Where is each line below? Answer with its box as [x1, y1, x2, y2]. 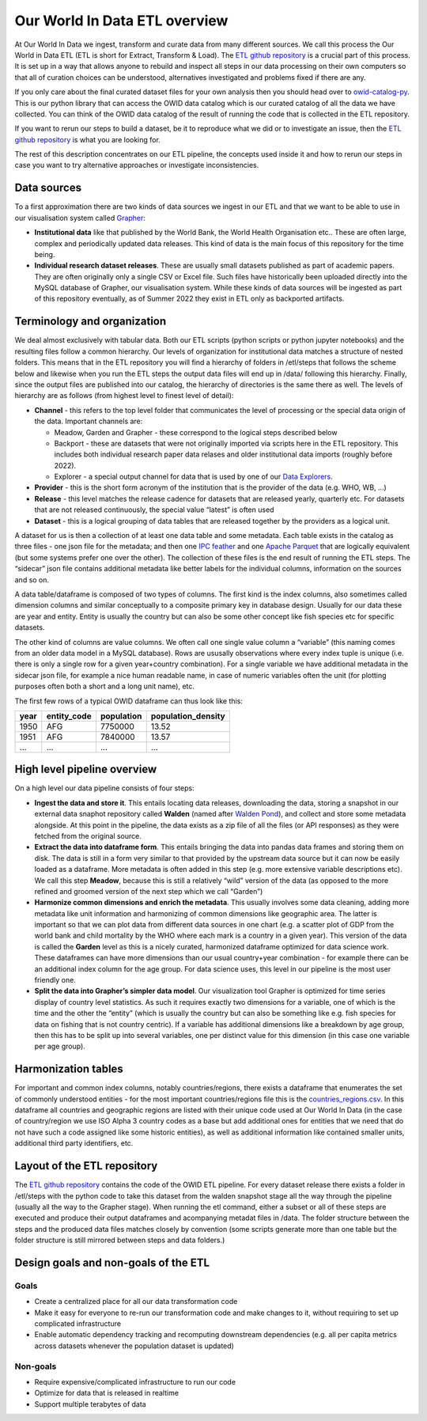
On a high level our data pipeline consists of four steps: [14, 783, 195, 793]
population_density [150, 710, 225, 722]
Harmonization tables [14, 1063, 124, 1076]
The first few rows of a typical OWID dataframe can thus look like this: [14, 696, 243, 706]
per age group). [34, 1041, 86, 1052]
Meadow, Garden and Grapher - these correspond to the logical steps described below [54, 427, 338, 437]
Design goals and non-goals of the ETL [14, 1256, 210, 1269]
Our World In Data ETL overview [14, 12, 229, 29]
